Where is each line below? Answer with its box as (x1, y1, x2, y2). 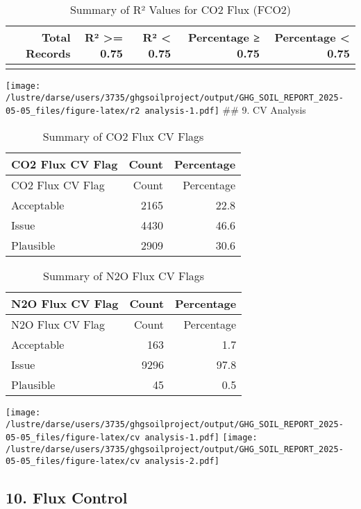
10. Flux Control (6, 486, 128, 508)
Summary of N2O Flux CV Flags (43, 267, 205, 284)
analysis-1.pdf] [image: (144, 433, 258, 443)
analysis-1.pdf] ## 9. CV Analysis (144, 103, 306, 117)
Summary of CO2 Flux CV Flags (42, 128, 204, 144)
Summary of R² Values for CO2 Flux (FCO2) (69, 1, 292, 17)
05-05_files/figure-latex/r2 (6, 106, 140, 117)
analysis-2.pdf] (144, 456, 219, 466)
